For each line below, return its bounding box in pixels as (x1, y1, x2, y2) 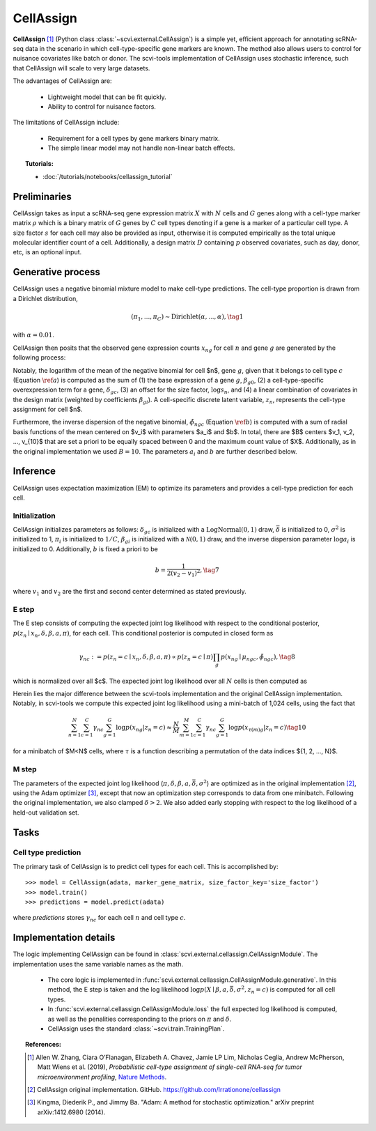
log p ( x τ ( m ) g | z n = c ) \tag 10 (228, 723, 306, 733)
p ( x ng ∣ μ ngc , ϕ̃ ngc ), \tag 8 (220, 652, 296, 662)
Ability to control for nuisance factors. (47, 102, 157, 111)
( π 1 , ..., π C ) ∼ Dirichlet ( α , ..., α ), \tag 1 (131, 312, 244, 322)
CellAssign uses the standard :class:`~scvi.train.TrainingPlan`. (47, 1024, 225, 1033)
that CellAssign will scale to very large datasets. (13, 63, 150, 72)
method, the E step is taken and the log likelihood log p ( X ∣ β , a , (47, 985, 229, 994)
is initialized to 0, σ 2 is (281, 525, 346, 534)
